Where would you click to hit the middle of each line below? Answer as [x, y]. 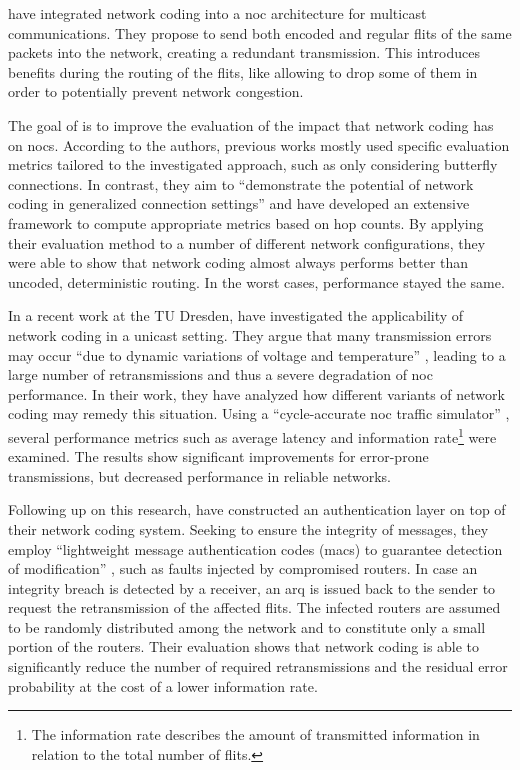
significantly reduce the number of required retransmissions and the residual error [258, 666]
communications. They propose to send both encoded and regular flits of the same [260, 32]
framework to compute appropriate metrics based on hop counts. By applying [246, 222]
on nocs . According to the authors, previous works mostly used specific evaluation [259, 144]
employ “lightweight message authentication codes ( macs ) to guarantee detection [255, 548]
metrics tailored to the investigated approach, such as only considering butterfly [253, 164]
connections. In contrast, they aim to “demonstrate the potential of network [241, 183]
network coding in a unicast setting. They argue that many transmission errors [250, 334]
